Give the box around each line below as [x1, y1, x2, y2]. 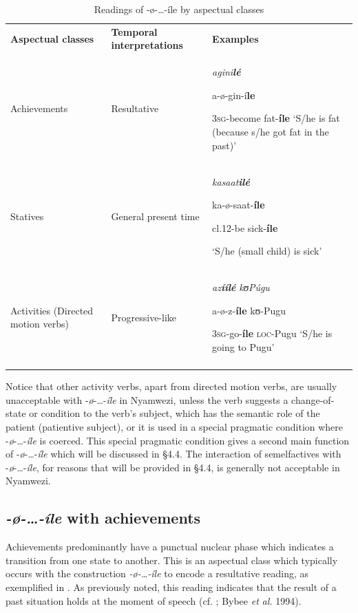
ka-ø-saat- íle [212, 197, 265, 212]
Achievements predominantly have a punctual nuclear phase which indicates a [6, 539, 334, 554]
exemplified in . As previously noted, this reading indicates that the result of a [6, 579, 337, 594]
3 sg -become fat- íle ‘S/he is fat [212, 111, 340, 125]
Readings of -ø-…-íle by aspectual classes [94, 2, 264, 16]
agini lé [212, 65, 241, 79]
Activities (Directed [10, 303, 94, 317]
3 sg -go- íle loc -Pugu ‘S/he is [212, 326, 333, 341]
